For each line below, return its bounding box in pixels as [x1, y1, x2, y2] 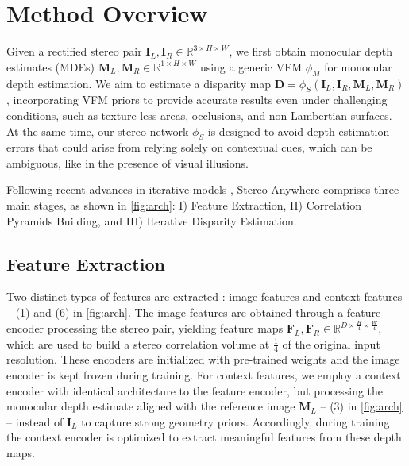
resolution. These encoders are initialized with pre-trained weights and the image [6, 351, 400, 368]
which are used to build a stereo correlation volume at [6, 335, 270, 352]
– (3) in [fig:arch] [320, 398, 403, 414]
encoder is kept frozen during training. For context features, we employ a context [6, 367, 401, 383]
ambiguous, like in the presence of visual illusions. [6, 154, 249, 171]
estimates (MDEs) [6, 58, 95, 75]
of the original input [282, 335, 380, 352]
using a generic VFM [199, 58, 303, 75]
